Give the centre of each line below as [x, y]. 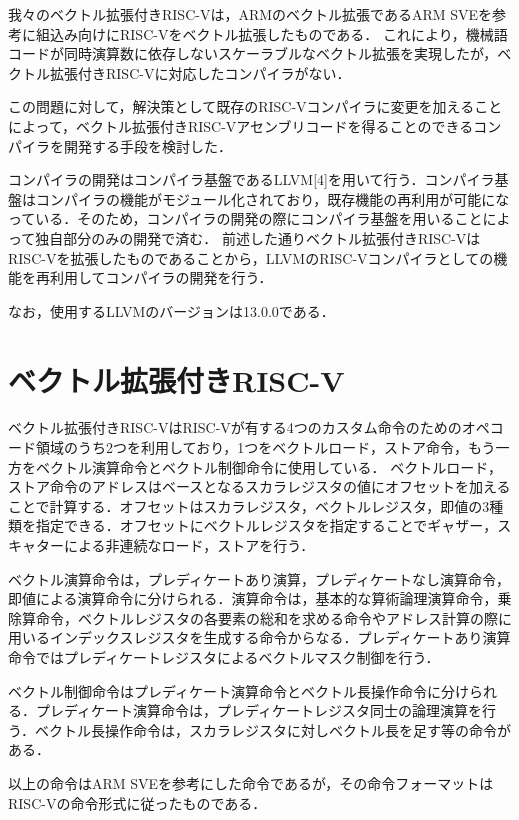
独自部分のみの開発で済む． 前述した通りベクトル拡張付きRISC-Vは [258, 237]
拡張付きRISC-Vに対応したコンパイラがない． [200, 72]
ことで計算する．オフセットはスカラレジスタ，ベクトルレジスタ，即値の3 [249, 505]
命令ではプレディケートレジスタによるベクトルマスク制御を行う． [224, 656]
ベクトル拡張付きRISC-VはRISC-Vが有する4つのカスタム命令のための [235, 427]
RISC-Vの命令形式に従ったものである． [137, 802]
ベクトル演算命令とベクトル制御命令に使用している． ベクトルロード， [268, 466]
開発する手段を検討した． [147, 145]
